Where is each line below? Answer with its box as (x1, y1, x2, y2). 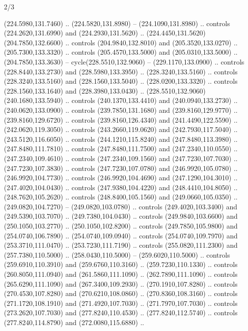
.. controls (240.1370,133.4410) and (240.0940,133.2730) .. (65, 95, 238, 105)
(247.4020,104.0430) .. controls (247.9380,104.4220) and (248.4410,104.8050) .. (4, 182, 238, 192)
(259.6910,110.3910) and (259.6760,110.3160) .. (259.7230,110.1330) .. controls (4, 259, 238, 269)
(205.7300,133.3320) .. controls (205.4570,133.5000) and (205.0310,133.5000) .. (4, 47, 238, 57)
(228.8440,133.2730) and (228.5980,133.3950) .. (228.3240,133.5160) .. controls (4, 66, 238, 76)
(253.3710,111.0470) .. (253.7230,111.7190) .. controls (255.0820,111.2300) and (4, 240, 238, 250)
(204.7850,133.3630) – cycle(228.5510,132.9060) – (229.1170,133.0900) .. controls (4, 56, 245, 66)
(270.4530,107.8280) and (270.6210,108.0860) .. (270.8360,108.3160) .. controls (4, 288, 238, 298)
